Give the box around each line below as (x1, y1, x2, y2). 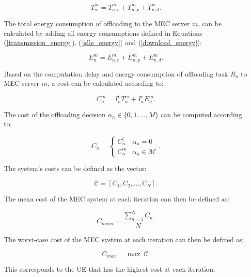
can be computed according (160, 109, 242, 119)
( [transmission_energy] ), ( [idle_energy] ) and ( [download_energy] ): (4, 37, 202, 47)
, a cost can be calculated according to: (47, 78, 164, 88)
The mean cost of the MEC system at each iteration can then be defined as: (4, 194, 230, 204)
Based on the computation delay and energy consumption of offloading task (4, 68, 228, 78)
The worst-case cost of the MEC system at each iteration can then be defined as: (4, 234, 244, 244)
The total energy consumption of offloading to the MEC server (4, 18, 190, 28)
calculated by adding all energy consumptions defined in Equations (4, 28, 203, 38)
